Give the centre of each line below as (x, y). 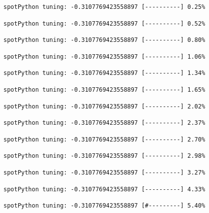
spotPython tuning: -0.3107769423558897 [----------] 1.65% (104, 89)
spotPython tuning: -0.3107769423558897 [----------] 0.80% (104, 40)
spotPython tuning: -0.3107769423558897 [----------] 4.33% (104, 189)
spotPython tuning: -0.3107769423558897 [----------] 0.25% (104, 7)
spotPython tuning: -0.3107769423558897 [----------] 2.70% (104, 139)
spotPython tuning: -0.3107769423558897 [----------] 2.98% (104, 156)
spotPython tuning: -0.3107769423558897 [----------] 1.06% (104, 56)
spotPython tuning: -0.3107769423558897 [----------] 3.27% (104, 172)
